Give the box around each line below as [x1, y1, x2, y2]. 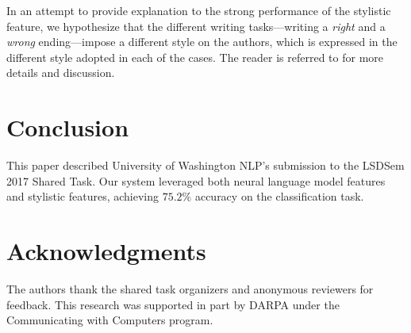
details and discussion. [6, 64, 115, 81]
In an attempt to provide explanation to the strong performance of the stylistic [6, 2, 391, 18]
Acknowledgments [6, 235, 206, 267]
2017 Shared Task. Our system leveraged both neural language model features [6, 172, 386, 189]
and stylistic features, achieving [6, 188, 159, 205]
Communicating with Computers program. [6, 312, 213, 328]
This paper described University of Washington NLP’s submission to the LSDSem [6, 157, 405, 174]
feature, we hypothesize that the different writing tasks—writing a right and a [6, 17, 386, 34]
